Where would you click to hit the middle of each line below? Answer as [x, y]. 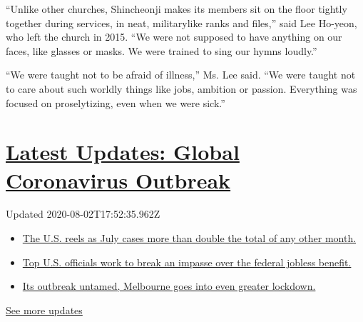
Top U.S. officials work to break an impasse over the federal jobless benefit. [187, 262]
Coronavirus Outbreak [118, 180]
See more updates [44, 310]
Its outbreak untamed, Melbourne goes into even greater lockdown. [169, 286]
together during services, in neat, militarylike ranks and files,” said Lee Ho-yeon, [181, 22]
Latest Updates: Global [123, 152]
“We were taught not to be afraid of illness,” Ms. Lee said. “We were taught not [181, 75]
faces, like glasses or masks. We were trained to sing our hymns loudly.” [162, 50]
